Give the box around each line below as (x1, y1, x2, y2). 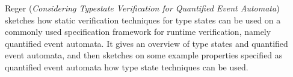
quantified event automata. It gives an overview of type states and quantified (5, 37, 288, 49)
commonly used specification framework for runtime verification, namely (5, 25, 271, 38)
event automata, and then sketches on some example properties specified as (5, 49, 283, 61)
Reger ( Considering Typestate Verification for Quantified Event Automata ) (5, 2, 280, 14)
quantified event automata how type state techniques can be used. (5, 60, 248, 73)
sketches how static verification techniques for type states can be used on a (5, 13, 281, 26)
